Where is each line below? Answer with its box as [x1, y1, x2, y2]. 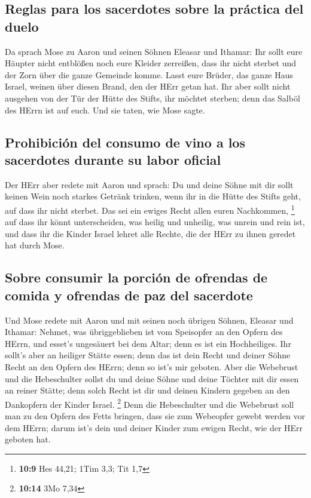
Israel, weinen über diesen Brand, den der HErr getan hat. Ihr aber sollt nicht [5, 80, 291, 93]
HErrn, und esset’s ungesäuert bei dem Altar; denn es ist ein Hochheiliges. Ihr [5, 337, 291, 349]
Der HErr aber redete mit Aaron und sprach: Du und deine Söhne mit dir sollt [5, 178, 294, 190]
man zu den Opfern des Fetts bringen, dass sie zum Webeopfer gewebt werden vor [5, 409, 306, 422]
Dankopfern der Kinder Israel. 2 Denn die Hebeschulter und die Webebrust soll [5, 396, 294, 410]
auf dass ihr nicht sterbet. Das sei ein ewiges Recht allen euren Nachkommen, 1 [5, 202, 295, 216]
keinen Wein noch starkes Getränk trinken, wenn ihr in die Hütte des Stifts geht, [5, 190, 301, 202]
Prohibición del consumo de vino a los [5, 133, 245, 151]
